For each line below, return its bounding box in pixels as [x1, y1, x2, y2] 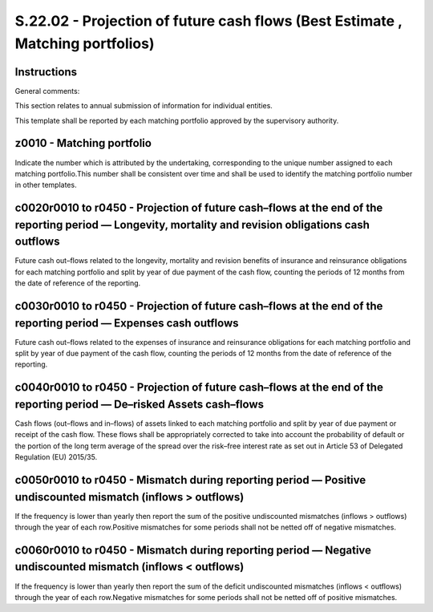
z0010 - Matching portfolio [14, 136, 152, 150]
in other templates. [14, 180, 77, 190]
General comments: [14, 86, 80, 95]
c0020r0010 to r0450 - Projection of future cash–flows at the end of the [14, 201, 383, 215]
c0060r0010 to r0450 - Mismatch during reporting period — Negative [14, 543, 372, 557]
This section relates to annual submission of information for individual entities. [14, 101, 273, 111]
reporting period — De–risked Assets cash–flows [14, 397, 265, 411]
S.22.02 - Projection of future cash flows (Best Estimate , [14, 12, 403, 30]
